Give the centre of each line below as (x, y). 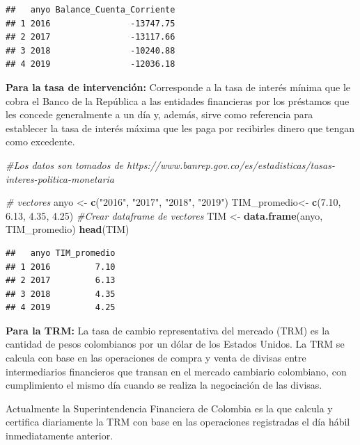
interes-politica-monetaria (60, 178)
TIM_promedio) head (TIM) (68, 229)
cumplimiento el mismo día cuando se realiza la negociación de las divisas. (164, 385)
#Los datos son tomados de (65, 164)
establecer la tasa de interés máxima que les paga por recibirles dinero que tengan (180, 128)
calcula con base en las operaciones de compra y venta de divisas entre (156, 358)
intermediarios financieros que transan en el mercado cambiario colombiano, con (176, 371)
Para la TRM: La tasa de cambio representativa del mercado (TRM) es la (168, 330)
